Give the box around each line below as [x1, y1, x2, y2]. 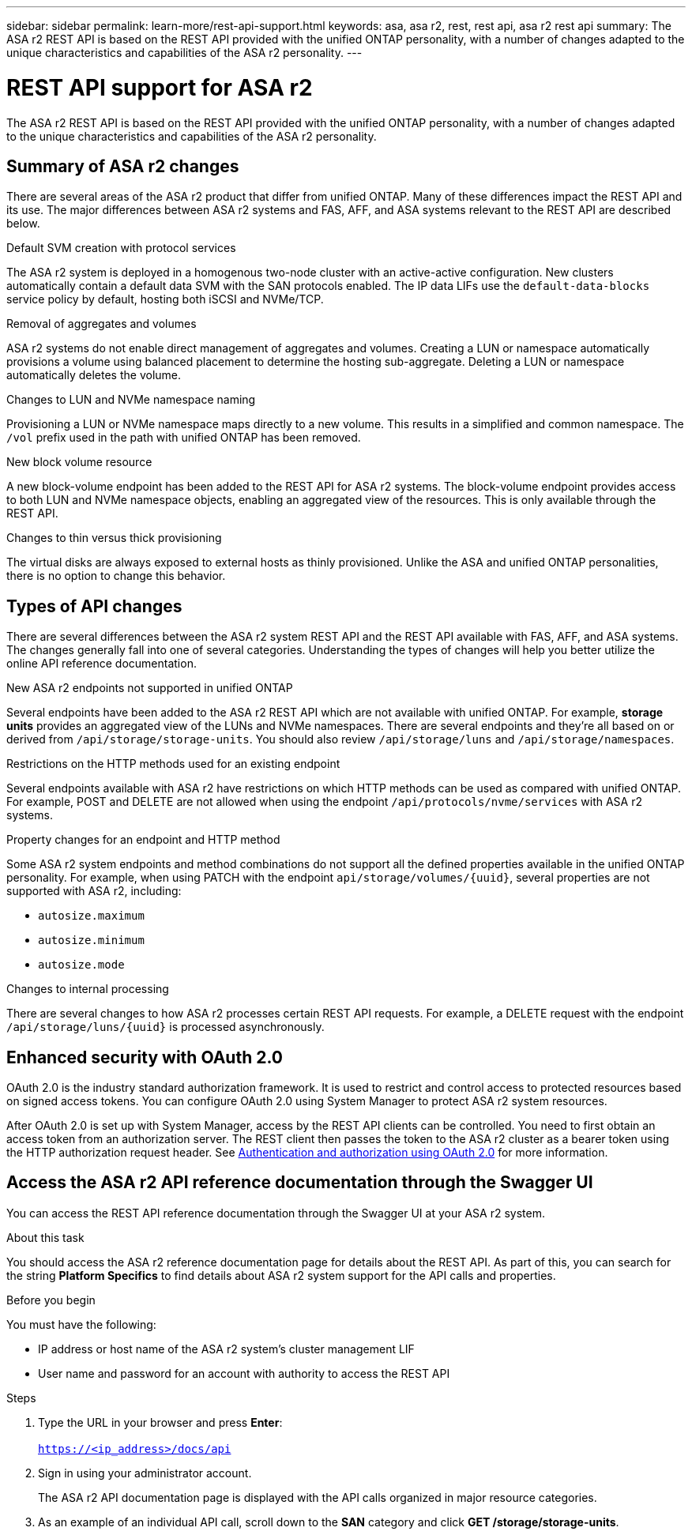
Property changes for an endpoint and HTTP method [6, 833, 280, 847]
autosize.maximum [38, 909, 145, 923]
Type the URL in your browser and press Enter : [38, 1415, 283, 1429]
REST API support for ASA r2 [6, 73, 313, 101]
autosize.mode [38, 958, 125, 972]
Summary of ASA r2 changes [6, 156, 239, 176]
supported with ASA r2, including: [6, 884, 182, 898]
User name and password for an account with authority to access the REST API [38, 1366, 450, 1380]
